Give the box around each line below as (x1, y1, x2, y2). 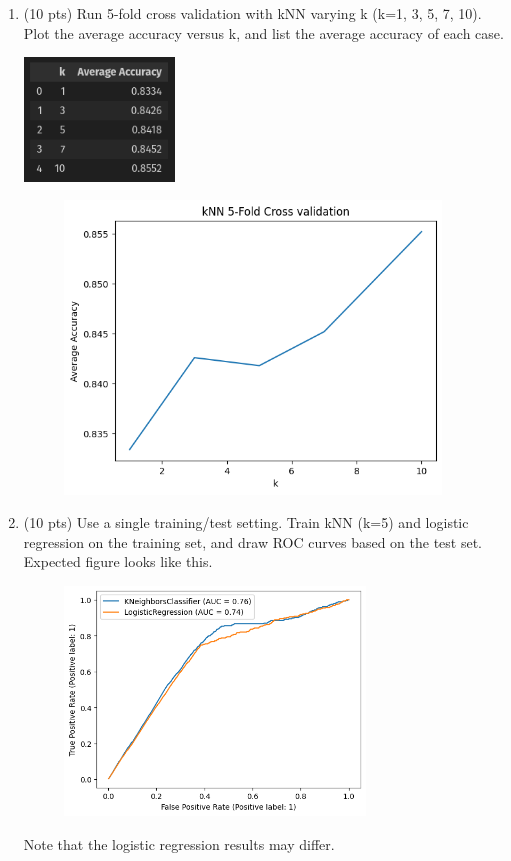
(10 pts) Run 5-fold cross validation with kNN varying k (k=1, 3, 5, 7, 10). (23, 3, 482, 23)
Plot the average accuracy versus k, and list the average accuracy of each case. (23, 22, 504, 43)
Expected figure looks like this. (23, 551, 213, 572)
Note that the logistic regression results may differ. (23, 833, 335, 854)
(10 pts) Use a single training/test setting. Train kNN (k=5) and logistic (23, 512, 469, 533)
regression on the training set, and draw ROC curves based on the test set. (23, 531, 483, 552)
